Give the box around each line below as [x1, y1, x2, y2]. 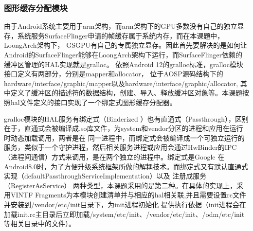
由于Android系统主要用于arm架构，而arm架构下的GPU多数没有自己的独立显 [4, 21, 244, 31]
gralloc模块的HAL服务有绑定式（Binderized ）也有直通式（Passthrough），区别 [4, 113, 249, 124]
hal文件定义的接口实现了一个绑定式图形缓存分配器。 [10, 97, 177, 107]
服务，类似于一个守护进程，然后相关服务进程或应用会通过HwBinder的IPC [4, 142, 237, 152]
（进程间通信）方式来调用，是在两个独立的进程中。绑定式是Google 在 [4, 151, 225, 161]
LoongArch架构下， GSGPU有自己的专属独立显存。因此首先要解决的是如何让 [4, 40, 247, 50]
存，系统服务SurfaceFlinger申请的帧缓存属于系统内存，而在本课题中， [4, 30, 224, 40]
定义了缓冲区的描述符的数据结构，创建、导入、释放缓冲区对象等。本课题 [10, 88, 242, 98]
